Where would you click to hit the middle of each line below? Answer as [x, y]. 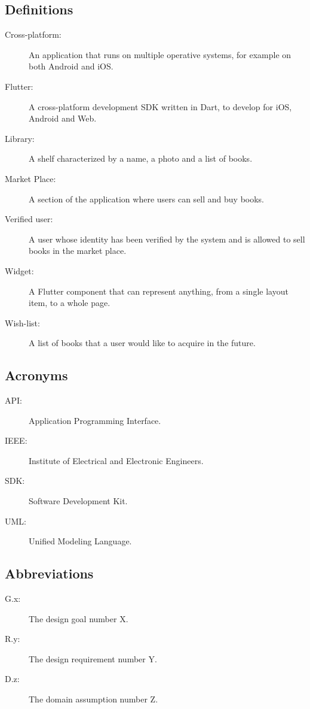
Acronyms [36, 375]
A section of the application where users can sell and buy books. [147, 199]
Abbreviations [49, 573]
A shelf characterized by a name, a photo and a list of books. [141, 158]
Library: [20, 138]
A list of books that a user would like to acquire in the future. [142, 343]
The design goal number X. [79, 618]
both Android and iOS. [71, 66]
